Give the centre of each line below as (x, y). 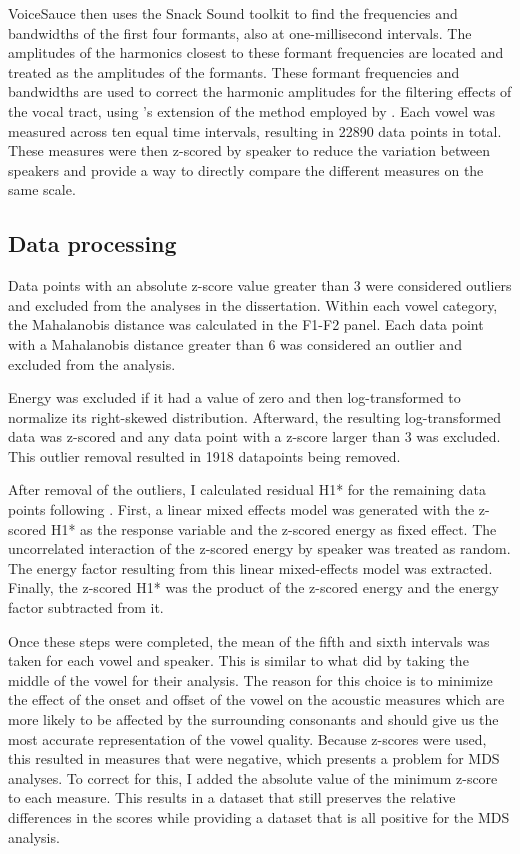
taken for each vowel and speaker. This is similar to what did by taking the (238, 660)
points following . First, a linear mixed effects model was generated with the (241, 509)
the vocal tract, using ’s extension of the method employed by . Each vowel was (252, 110)
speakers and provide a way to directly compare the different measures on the (246, 169)
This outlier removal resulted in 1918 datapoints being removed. (204, 455)
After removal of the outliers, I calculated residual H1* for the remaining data (247, 489)
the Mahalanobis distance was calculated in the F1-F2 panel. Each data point (246, 324)
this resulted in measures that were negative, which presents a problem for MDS (254, 758)
